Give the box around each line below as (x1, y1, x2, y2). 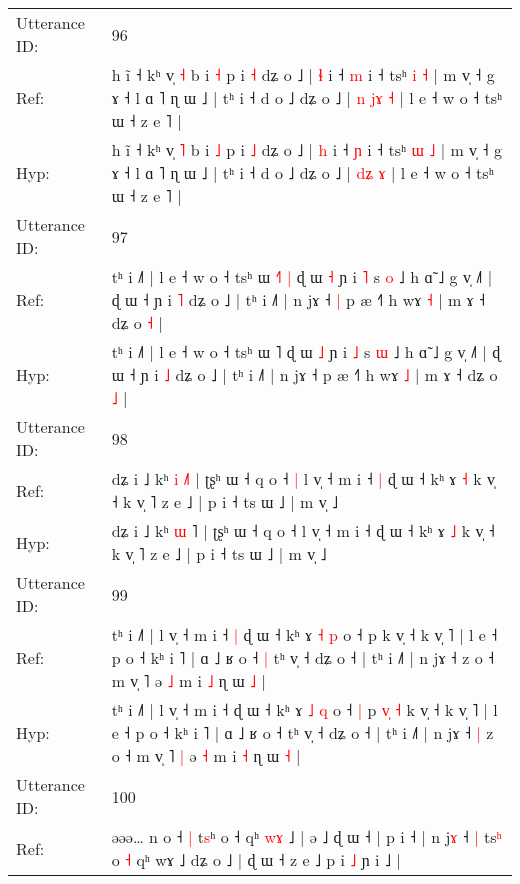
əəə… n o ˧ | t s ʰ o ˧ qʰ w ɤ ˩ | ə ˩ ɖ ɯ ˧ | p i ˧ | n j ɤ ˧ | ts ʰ (111, 825, 502, 848)
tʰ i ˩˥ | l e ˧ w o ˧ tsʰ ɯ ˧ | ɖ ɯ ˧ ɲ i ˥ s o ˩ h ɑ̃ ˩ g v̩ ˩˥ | (111, 265, 493, 288)
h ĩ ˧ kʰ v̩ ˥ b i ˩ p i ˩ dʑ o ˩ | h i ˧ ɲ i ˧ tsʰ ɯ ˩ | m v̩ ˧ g (111, 138, 502, 161)
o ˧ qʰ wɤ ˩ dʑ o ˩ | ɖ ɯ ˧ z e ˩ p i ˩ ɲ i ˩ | (111, 848, 401, 871)
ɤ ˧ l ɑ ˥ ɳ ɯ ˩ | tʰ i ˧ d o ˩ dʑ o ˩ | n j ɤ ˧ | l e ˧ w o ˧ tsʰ (111, 86, 503, 109)
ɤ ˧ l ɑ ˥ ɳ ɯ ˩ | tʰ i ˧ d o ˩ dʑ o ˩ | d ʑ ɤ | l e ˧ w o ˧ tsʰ (111, 161, 494, 184)
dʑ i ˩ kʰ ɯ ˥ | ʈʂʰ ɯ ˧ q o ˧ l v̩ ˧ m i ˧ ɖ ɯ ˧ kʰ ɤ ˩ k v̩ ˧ (111, 519, 495, 542)
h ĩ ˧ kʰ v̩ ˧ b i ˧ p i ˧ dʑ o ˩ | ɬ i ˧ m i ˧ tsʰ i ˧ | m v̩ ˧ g (111, 63, 495, 86)
